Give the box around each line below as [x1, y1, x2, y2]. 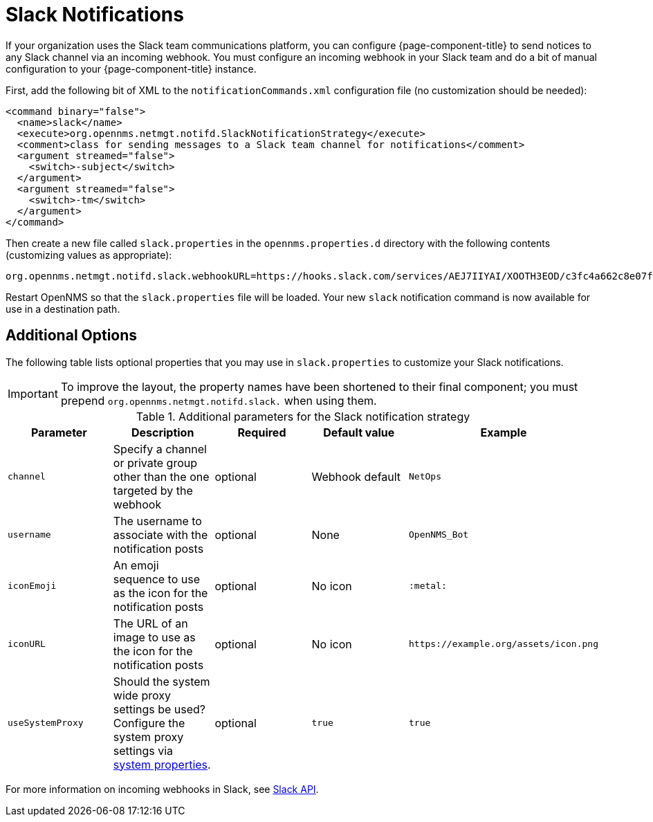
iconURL [8, 639, 46, 650]
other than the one [113, 469, 210, 484]
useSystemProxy [8, 718, 84, 729]
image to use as [113, 630, 196, 644]
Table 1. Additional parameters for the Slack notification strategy [136, 409, 470, 423]
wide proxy [113, 688, 171, 702]
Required [237, 425, 286, 439]
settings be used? [113, 702, 205, 716]
